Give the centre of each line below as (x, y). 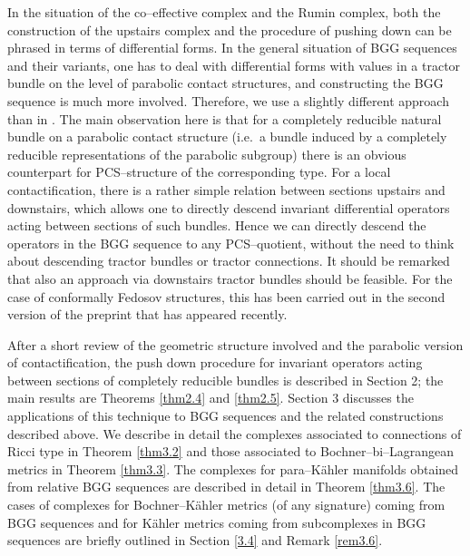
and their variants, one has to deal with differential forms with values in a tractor (234, 65)
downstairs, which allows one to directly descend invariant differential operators (229, 207)
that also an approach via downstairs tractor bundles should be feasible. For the (230, 278)
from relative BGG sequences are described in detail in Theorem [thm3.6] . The (226, 487)
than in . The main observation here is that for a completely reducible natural (225, 118)
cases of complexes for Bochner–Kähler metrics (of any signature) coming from (226, 505)
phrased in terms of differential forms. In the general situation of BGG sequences (232, 48)
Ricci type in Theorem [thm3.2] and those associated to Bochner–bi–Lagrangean (231, 451)
